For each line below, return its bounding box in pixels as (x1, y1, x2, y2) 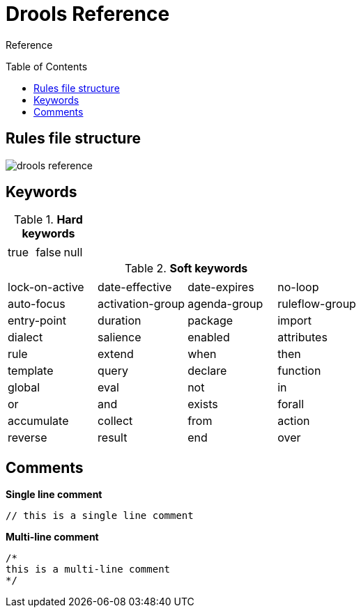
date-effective (98, 280, 172, 295)
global (8, 380, 40, 395)
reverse (8, 430, 47, 445)
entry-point (8, 313, 66, 328)
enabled (187, 330, 230, 345)
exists (187, 397, 218, 412)
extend (98, 347, 134, 362)
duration (98, 313, 141, 328)
